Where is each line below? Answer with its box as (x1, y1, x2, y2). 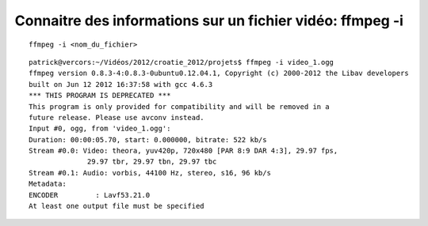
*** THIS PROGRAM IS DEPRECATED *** (29, 91, 171, 100)
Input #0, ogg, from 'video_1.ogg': (29, 124, 171, 134)
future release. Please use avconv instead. (29, 113, 205, 122)
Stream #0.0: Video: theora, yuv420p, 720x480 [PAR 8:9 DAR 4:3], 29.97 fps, (29, 146, 338, 156)
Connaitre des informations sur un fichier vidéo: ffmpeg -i (14, 12, 404, 29)
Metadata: (29, 179, 67, 189)
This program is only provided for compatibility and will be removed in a (29, 102, 330, 111)
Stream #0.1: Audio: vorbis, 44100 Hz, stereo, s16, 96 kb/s (29, 168, 271, 177)
